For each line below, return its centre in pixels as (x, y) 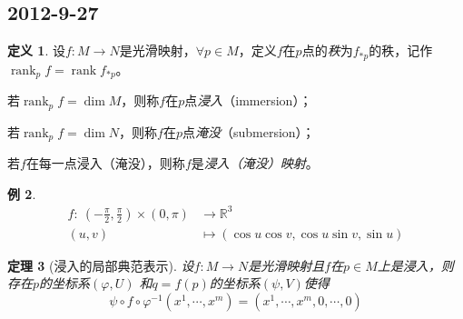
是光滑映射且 (286, 265)
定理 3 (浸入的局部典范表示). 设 (101, 265)
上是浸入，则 (415, 265)
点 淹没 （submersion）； (248, 131)
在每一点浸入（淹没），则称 (105, 163)
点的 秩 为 (327, 50)
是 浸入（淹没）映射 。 (255, 163)
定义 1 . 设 (36, 50)
